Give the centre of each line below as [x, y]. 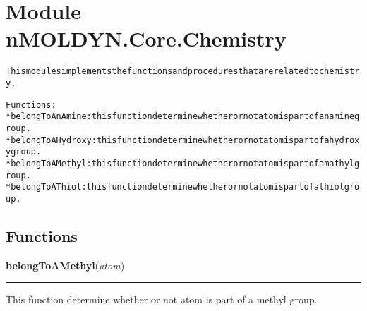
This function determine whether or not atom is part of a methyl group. [162, 299]
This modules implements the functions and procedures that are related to [162, 72]
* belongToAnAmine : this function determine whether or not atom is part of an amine [180, 117]
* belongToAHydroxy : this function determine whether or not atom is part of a [168, 140]
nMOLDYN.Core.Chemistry [146, 38]
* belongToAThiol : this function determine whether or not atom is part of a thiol [175, 187]
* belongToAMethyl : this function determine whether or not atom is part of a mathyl [180, 163]
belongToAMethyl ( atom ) [65, 265]
